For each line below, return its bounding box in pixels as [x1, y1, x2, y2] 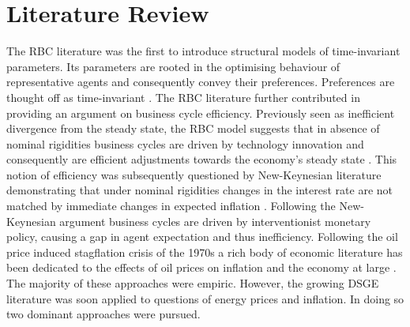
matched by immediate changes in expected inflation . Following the [6, 197, 336, 214]
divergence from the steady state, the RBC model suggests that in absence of [6, 120, 380, 137]
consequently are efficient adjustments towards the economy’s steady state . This [6, 151, 397, 167]
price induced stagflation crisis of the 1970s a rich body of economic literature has [6, 243, 403, 260]
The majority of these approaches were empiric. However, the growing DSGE [6, 275, 379, 291]
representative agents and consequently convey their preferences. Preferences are [6, 73, 395, 90]
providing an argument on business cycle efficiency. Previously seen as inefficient [6, 104, 395, 121]
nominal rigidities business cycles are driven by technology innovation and [6, 135, 364, 152]
